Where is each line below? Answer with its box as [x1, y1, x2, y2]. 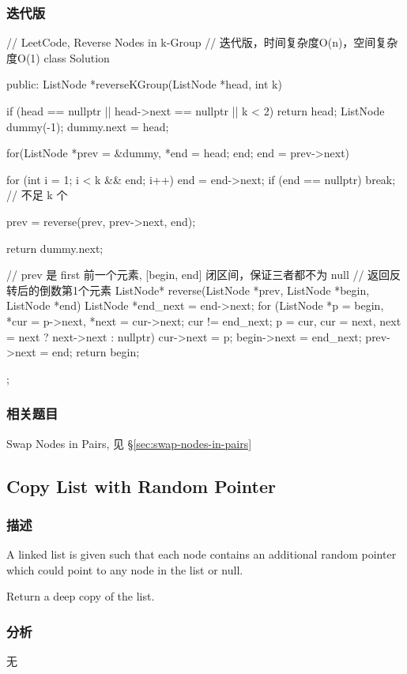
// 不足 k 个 [6, 186, 68, 203]
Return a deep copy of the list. [6, 588, 155, 604]
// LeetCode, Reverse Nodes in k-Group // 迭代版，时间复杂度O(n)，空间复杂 [6, 34, 398, 51]
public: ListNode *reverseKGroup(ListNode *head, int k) [6, 76, 282, 92]
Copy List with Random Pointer [6, 473, 276, 498]
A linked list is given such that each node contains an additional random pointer [6, 546, 397, 563]
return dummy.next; [6, 239, 104, 256]
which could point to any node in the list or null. [6, 561, 243, 578]
